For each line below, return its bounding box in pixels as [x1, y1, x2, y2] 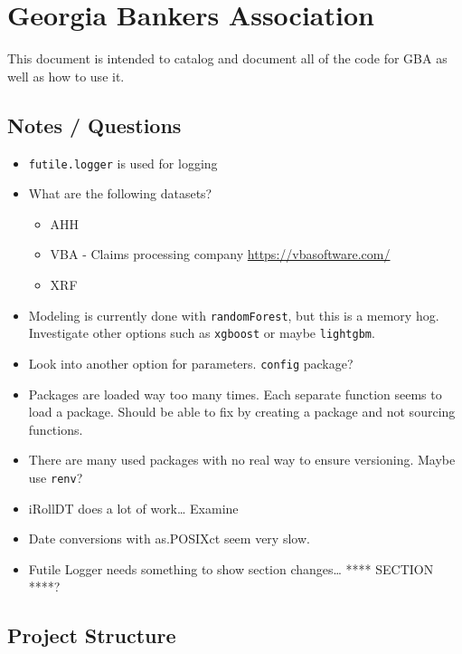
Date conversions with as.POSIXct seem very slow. [28, 529, 310, 548]
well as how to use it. [7, 66, 125, 85]
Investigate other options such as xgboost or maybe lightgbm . [28, 323, 375, 342]
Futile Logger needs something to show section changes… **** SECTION [28, 559, 434, 578]
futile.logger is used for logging [28, 153, 218, 172]
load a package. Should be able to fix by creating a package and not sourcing [28, 402, 456, 421]
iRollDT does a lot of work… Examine [28, 498, 239, 517]
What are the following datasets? [28, 184, 212, 203]
